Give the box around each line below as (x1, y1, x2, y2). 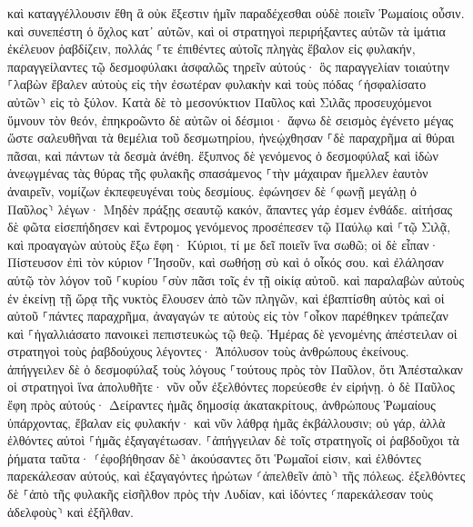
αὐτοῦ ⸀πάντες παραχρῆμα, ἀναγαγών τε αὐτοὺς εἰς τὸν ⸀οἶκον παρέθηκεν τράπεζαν (7, 306, 448, 325)
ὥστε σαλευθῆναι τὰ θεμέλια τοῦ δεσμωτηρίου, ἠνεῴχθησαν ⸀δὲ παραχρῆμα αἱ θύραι (7, 128, 455, 147)
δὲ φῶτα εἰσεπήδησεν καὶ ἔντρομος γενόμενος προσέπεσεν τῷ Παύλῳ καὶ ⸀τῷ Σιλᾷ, (7, 217, 451, 236)
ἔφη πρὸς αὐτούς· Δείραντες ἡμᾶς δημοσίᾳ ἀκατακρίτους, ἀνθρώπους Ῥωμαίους (7, 395, 436, 414)
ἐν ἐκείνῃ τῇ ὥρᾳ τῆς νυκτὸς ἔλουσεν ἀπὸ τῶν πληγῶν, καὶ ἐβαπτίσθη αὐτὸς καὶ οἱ (7, 288, 445, 307)
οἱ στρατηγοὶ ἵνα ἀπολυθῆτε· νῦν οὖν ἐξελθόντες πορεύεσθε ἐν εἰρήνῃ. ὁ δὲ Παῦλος (7, 377, 455, 396)
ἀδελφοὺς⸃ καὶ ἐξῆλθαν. (7, 502, 135, 521)
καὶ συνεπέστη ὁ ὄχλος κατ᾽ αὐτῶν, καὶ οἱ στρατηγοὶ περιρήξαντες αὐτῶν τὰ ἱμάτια (7, 21, 446, 40)
